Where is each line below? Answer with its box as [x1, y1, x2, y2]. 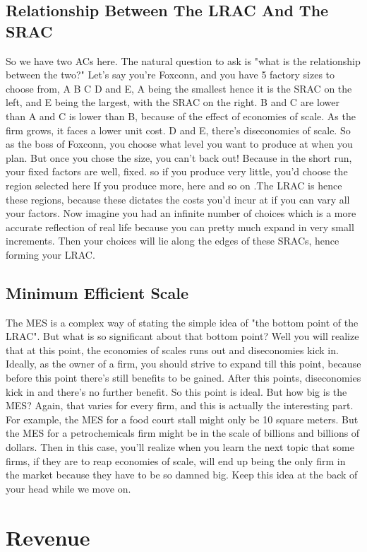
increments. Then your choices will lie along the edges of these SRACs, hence [6, 233, 339, 248]
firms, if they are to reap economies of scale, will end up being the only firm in [6, 453, 346, 468]
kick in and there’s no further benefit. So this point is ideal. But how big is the [6, 384, 347, 399]
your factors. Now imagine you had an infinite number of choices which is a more [6, 206, 356, 221]
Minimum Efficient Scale [6, 281, 189, 303]
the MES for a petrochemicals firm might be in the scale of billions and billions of [6, 425, 360, 440]
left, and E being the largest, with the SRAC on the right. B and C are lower [6, 95, 339, 110]
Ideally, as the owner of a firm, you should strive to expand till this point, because [6, 356, 361, 371]
